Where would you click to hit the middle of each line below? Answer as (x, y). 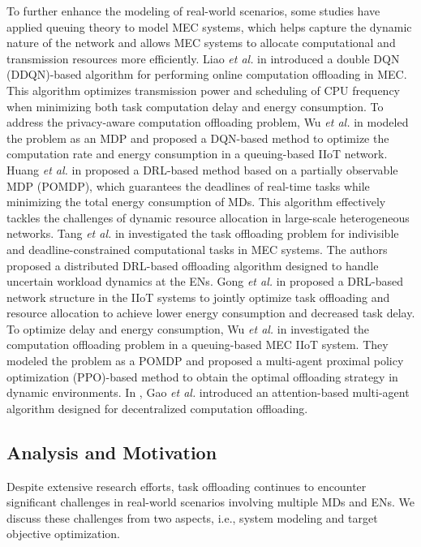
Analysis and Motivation (112, 452)
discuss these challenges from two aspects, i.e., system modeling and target (192, 517)
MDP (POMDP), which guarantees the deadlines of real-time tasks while (188, 185)
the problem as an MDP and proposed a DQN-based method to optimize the (198, 138)
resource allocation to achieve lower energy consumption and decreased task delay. (211, 313)
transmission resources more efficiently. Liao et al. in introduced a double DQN (203, 58)
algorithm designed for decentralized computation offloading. (157, 408)
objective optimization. (64, 534)
